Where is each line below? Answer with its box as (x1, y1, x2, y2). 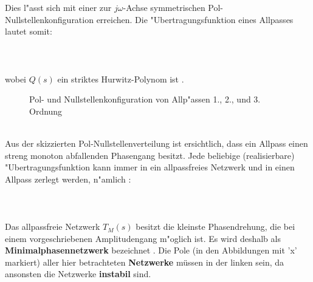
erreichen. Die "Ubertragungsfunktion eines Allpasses (96, 13, 294, 25)
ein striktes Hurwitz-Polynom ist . (57, 72, 184, 85)
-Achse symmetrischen (123, 1, 205, 13)
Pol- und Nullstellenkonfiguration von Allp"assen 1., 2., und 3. (29, 93, 261, 106)
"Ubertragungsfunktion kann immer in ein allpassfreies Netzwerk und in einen (5, 161, 295, 173)
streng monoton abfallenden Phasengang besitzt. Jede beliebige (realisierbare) (5, 149, 295, 161)
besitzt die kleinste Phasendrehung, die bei (136, 220, 295, 233)
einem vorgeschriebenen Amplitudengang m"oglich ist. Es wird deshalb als (5, 232, 281, 244)
